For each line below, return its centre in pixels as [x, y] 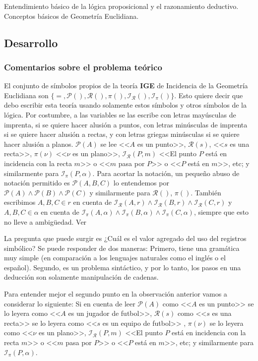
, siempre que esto [221, 211]
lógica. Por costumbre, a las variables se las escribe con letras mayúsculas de [120, 114]
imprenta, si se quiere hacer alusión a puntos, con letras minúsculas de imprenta [126, 124]
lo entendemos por [141, 183]
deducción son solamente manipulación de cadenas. [81, 277]
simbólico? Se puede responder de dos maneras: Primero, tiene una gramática [122, 248]
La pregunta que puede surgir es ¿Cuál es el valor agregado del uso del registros [125, 238]
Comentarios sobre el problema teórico [83, 67]
